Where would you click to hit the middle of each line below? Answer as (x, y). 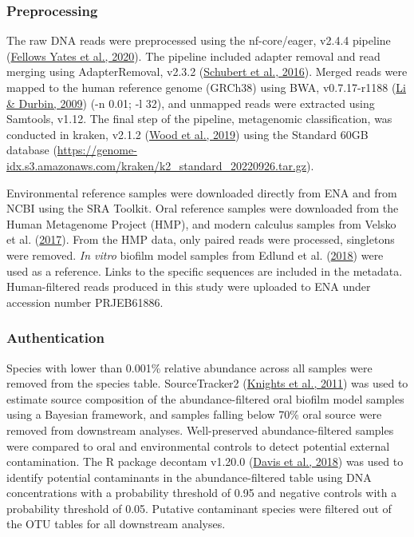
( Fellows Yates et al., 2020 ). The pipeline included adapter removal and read (193, 56)
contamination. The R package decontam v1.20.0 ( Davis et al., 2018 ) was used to (205, 461)
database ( (32, 150)
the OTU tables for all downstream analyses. (116, 524)
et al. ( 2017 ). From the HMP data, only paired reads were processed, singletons (201, 239)
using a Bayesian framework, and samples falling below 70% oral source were (194, 414)
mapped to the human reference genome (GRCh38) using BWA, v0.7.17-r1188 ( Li (206, 87)
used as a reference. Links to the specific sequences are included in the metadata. (205, 270)
